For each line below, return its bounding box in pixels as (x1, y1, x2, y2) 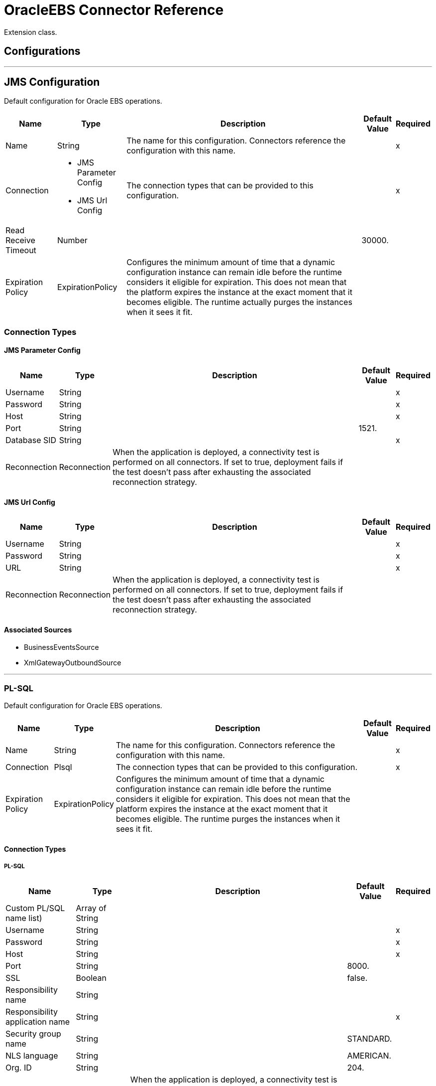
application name (5, 1016, 70, 1027)
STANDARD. (347, 1033, 392, 1044)
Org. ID (5, 1062, 32, 1073)
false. (347, 972, 368, 983)
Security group (5, 1028, 61, 1039)
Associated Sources (4, 625, 72, 634)
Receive (5, 235, 35, 246)
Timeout (5, 245, 36, 256)
